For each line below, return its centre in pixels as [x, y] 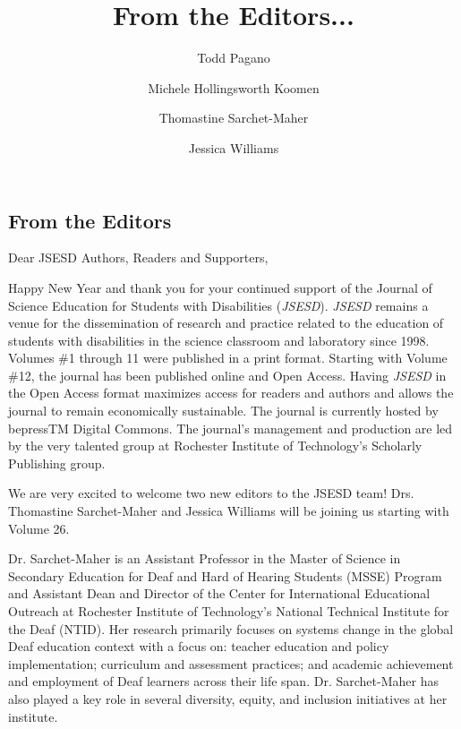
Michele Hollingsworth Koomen [234, 87]
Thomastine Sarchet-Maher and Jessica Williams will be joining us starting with [229, 511]
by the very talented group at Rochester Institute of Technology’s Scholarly [215, 446]
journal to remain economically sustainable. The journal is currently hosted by [223, 411]
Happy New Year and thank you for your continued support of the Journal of [220, 287]
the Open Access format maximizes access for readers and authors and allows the [231, 393]
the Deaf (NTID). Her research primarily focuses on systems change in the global [231, 628]
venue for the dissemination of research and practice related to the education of [226, 323]
